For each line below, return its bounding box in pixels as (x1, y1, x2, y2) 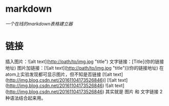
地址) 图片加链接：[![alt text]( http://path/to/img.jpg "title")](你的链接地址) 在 (5, 65, 164, 71)
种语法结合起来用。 (5, 95, 46, 101)
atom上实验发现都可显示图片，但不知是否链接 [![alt (5, 71, 113, 77)
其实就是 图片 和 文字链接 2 (105, 88, 163, 95)
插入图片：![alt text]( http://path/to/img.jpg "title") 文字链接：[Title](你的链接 (5, 58, 164, 65)
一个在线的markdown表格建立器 (5, 20, 73, 27)
